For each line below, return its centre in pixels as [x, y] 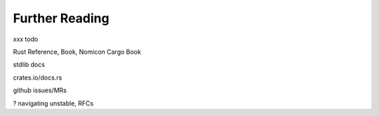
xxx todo [26, 39]
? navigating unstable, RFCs [53, 103]
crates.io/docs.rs [38, 78]
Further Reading [61, 18]
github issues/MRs [40, 90]
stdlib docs [29, 65]
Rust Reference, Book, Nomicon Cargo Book [77, 52]
